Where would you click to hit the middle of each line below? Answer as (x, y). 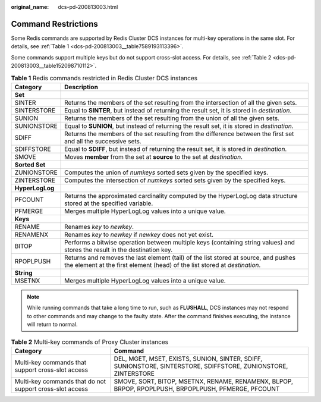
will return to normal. (52, 325)
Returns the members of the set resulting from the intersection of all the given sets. (181, 102)
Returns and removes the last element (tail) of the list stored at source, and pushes (180, 257)
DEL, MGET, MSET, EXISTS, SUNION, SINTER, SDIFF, (188, 359)
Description (81, 87)
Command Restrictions (54, 24)
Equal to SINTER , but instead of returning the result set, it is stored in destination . (178, 110)
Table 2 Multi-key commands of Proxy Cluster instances (90, 342)
